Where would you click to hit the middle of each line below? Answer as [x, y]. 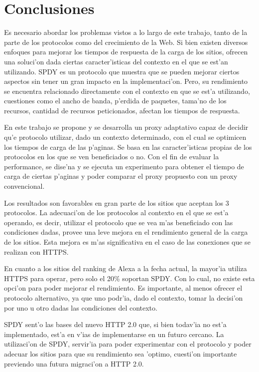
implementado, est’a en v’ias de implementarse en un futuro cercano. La [114, 334]
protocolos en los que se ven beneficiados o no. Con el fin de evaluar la [112, 157]
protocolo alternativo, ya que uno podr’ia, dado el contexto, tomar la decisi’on [124, 297]
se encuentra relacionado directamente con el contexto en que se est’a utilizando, [127, 91]
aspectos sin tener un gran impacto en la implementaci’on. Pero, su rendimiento [126, 81]
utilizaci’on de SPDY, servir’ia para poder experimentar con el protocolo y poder [128, 344]
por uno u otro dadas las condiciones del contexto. [81, 307]
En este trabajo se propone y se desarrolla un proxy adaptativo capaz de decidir [126, 127]
